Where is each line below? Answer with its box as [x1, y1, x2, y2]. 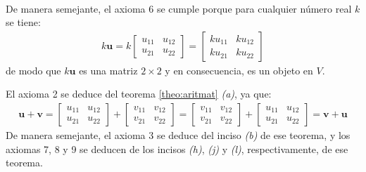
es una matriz [79, 62, 138, 77]
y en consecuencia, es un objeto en [165, 62, 313, 77]
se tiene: [6, 15, 41, 29]
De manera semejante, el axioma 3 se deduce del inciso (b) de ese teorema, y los [6, 127, 351, 142]
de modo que [6, 62, 61, 77]
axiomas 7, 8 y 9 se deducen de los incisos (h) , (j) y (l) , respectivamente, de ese [6, 141, 348, 156]
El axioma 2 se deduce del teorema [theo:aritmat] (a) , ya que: [6, 86, 272, 101]
